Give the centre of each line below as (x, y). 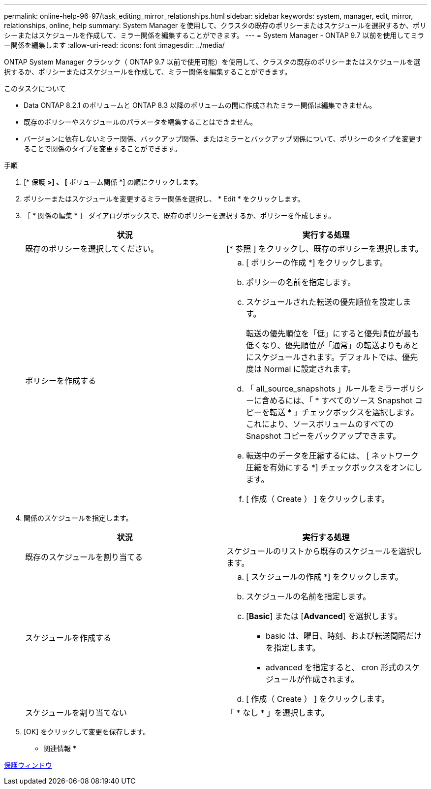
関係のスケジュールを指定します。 (78, 518)
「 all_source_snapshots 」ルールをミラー (323, 389)
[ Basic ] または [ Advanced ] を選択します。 (324, 616)
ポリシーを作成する (61, 381)
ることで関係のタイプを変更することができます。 (103, 148)
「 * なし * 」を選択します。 (278, 713)
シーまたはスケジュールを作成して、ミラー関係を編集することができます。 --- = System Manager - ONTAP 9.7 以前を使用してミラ (214, 35)
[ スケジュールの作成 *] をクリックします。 (324, 577)
